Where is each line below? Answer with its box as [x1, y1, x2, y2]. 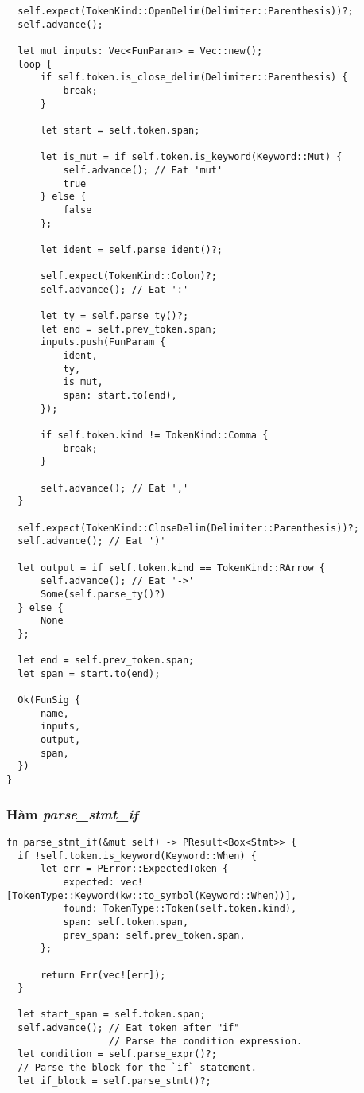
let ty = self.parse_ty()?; [40, 310, 189, 322]
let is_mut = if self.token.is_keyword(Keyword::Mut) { [40, 151, 343, 163]
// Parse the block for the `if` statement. [17, 1062, 257, 1074]
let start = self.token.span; [40, 124, 200, 136]
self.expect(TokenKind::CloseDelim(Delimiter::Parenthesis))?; [17, 522, 359, 534]
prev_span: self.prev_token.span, [63, 929, 246, 941]
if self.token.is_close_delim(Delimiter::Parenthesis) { [40, 72, 348, 84]
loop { [17, 58, 52, 70]
